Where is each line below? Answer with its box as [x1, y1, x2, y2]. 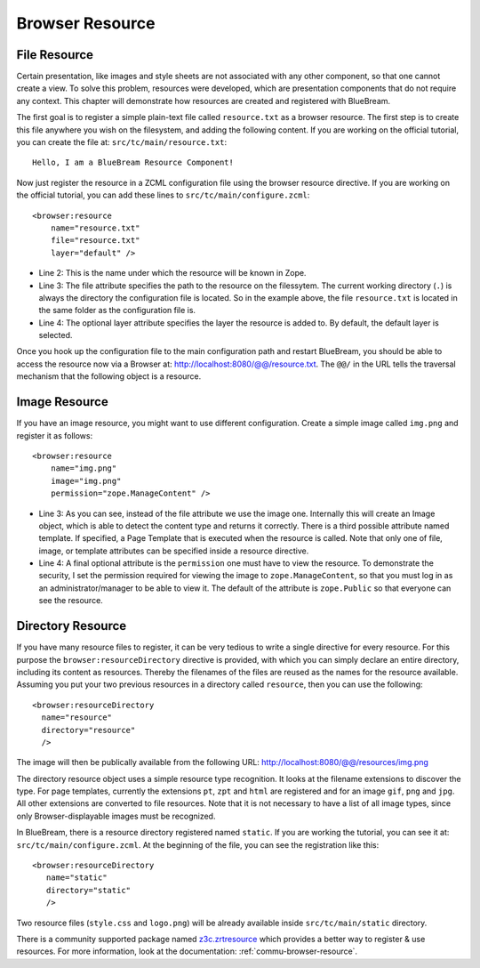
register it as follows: [16, 430, 93, 440]
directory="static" [45, 885, 132, 895]
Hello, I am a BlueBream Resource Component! [32, 157, 235, 168]
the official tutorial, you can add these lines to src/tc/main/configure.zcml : [16, 190, 310, 200]
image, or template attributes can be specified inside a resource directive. [38, 545, 309, 556]
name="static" [45, 873, 108, 883]
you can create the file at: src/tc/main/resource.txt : [16, 137, 227, 148]
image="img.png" [50, 476, 122, 486]
